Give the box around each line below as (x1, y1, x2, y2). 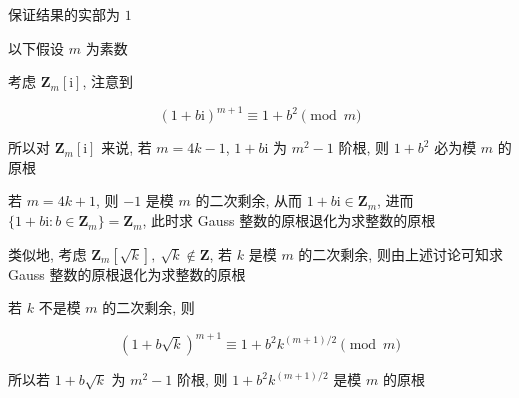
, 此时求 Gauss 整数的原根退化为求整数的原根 (142, 210, 436, 231)
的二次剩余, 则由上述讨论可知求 (298, 243, 503, 264)
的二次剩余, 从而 (195, 190, 303, 211)
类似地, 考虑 (8, 243, 87, 264)
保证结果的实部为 (8, 4, 120, 24)
